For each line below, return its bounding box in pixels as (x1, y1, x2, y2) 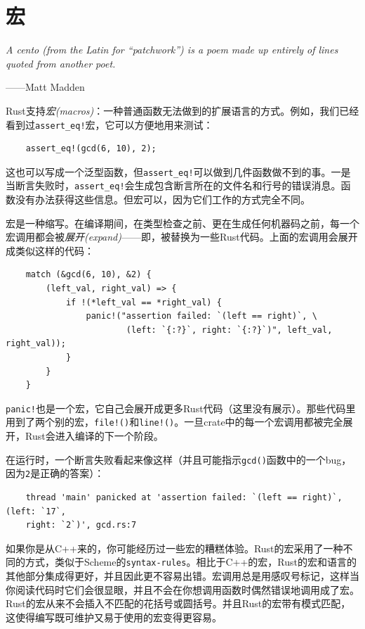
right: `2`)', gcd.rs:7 (25, 520, 137, 530)
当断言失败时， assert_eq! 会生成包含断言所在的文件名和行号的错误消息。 (6, 178, 341, 193)
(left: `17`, (6, 506, 66, 516)
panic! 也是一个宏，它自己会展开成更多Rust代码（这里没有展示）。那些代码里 (6, 400, 356, 415)
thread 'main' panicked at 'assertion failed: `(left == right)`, (25, 493, 343, 502)
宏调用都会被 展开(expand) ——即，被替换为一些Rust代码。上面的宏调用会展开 (6, 229, 358, 244)
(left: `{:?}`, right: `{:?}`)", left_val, (126, 324, 333, 335)
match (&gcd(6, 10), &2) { (25, 269, 152, 280)
